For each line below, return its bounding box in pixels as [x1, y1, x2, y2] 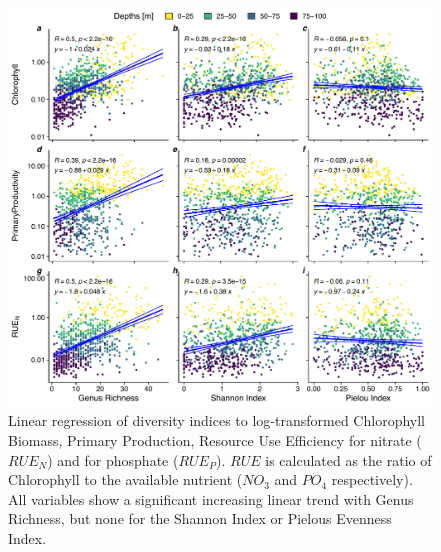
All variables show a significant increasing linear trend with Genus [8, 488, 414, 509]
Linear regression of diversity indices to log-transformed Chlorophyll [8, 410, 425, 431]
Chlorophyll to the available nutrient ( [8, 469, 243, 490]
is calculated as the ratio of [265, 449, 432, 470]
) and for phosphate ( [47, 449, 179, 470]
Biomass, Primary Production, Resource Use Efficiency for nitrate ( [8, 429, 422, 450]
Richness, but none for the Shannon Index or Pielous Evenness [8, 508, 392, 529]
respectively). [331, 469, 413, 490]
